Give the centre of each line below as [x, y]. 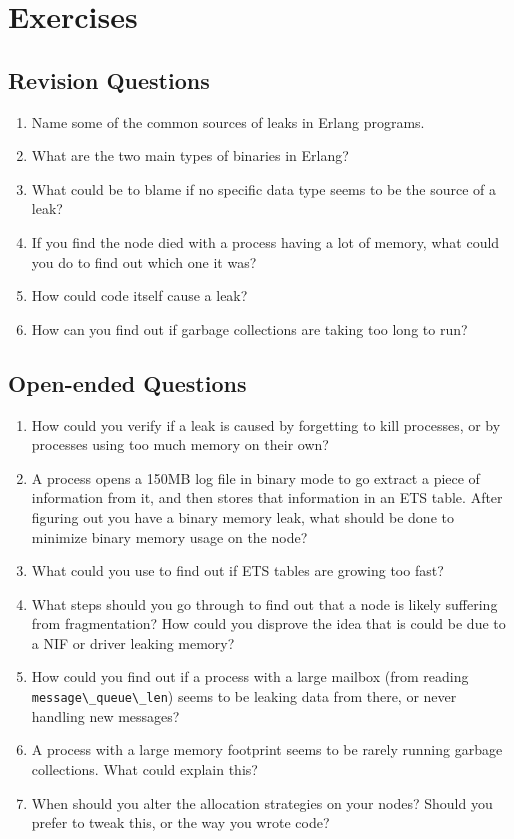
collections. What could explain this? [144, 768]
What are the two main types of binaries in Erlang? [190, 155]
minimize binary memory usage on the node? [169, 536]
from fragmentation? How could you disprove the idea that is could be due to [268, 623]
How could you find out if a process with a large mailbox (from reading [250, 676]
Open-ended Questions [127, 382]
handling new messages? [105, 715]
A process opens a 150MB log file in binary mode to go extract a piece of [255, 477]
